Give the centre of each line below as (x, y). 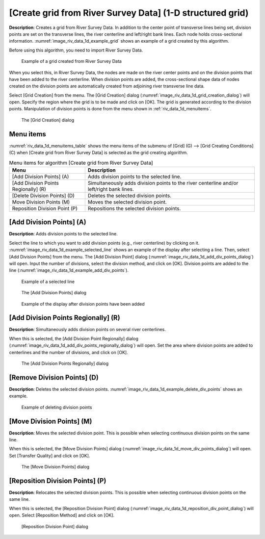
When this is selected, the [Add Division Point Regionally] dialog (74, 338)
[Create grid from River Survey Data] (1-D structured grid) (129, 13)
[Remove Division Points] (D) (54, 377)
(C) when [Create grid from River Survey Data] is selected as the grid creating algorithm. (99, 153)
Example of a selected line (48, 282)
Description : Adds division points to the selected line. (63, 234)
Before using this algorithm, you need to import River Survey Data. (76, 50)
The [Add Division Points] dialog (54, 293)
